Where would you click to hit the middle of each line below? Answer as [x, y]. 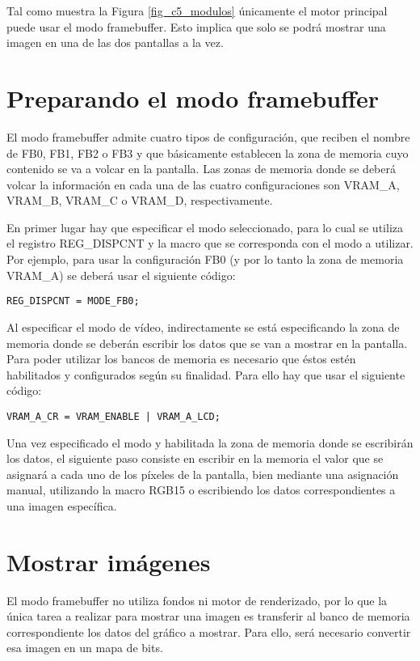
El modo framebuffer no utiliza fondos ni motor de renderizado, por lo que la [197, 600]
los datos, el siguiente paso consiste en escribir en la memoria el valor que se [195, 458]
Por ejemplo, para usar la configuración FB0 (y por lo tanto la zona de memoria [205, 259]
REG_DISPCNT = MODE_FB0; [73, 301]
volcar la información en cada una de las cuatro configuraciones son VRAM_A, [203, 184]
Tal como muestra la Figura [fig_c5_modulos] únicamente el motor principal [197, 11]
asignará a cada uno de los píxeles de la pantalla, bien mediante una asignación [203, 474]
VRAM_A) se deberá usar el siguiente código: [121, 275]
